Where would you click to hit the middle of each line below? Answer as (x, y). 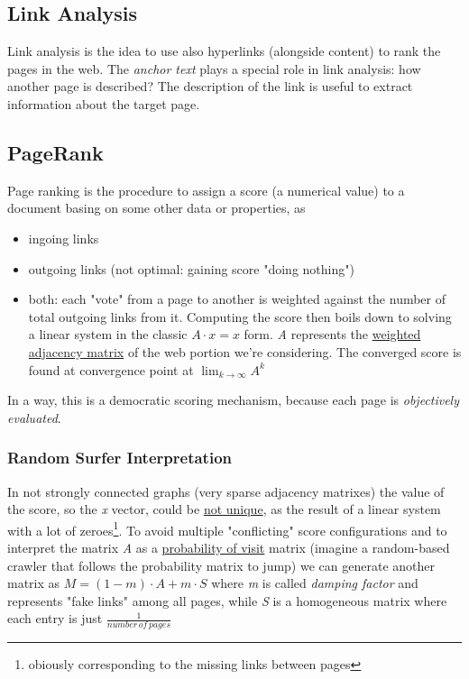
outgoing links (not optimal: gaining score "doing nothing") (191, 268)
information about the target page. (104, 103)
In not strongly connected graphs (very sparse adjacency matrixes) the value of (226, 491)
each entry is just (55, 618)
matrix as (34, 583)
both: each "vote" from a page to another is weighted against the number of (237, 299)
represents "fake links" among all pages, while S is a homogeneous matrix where (227, 600)
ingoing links (64, 238)
